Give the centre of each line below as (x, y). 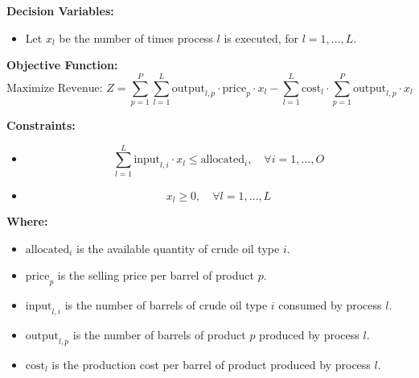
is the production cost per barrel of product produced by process (211, 364)
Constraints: (41, 125)
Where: (27, 221)
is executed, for (261, 37)
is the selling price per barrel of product (156, 275)
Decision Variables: (60, 10)
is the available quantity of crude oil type (178, 248)
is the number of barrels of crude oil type (166, 305)
